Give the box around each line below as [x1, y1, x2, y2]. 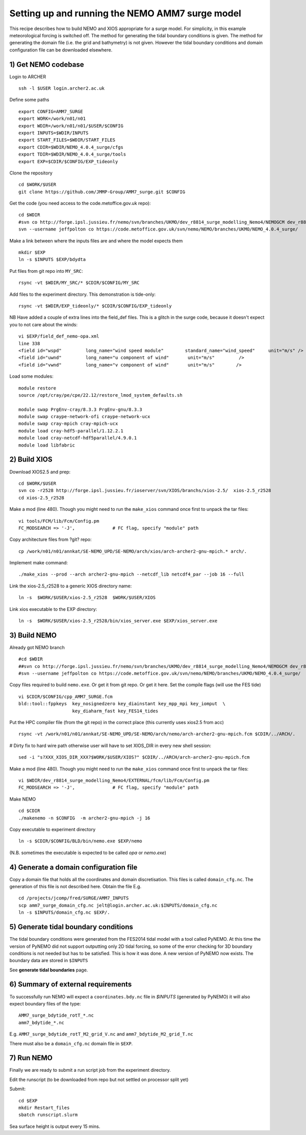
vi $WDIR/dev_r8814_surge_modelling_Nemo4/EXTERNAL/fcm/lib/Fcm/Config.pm [18, 778, 210, 783]
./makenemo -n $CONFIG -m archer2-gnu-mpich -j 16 [18, 815, 150, 821]
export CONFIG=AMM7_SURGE [18, 109, 84, 114]
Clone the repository [9, 170, 53, 176]
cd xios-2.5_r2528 [18, 495, 65, 501]
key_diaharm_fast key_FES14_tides [72, 708, 159, 714]
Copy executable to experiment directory [9, 826, 96, 832]
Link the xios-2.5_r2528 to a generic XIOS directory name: [9, 583, 132, 589]
